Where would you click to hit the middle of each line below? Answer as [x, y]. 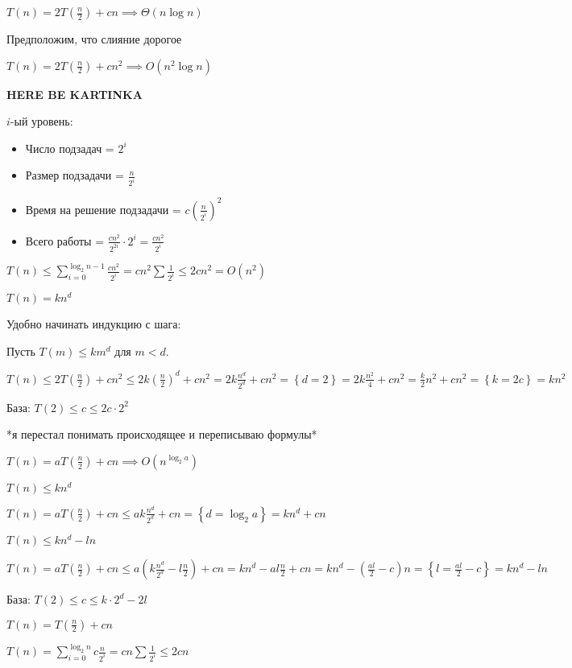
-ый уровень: [41, 121]
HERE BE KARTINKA [75, 94]
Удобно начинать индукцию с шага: [94, 324]
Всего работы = [65, 240]
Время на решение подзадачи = [103, 209]
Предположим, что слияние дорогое [94, 39]
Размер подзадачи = [75, 175]
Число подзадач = [70, 148]
